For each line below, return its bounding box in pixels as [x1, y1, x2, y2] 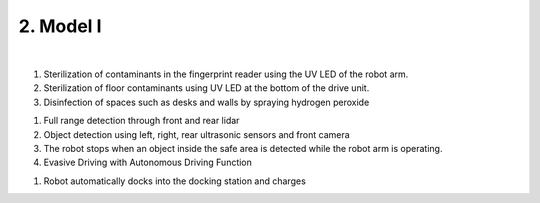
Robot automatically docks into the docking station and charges [43, 175, 307, 187]
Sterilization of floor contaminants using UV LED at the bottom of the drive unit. [43, 82, 370, 94]
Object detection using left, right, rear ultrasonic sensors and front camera [43, 128, 350, 140]
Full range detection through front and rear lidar [43, 115, 240, 127]
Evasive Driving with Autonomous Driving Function [43, 156, 252, 169]
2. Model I [18, 15, 102, 37]
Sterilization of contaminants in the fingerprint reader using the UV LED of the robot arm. [43, 68, 409, 80]
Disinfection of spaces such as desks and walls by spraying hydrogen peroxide [43, 96, 370, 108]
